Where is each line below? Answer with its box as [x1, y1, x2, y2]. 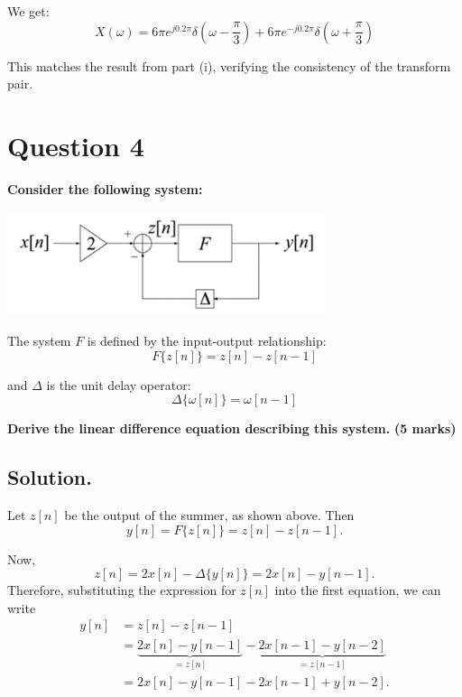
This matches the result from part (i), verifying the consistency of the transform [7, 56, 451, 75]
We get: [7, 2, 50, 20]
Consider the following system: [7, 179, 203, 198]
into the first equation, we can [274, 581, 441, 599]
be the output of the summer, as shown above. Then [64, 506, 355, 525]
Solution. [7, 463, 92, 491]
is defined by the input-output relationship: [87, 331, 327, 350]
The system [7, 331, 71, 350]
